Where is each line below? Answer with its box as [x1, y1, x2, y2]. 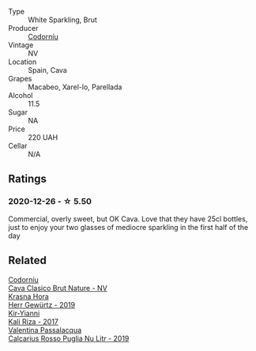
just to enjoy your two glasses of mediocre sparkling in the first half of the [8, 222, 249, 232]
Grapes [8, 74, 32, 83]
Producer [8, 24, 39, 32]
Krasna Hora [8, 292, 49, 301]
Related [8, 254, 47, 267]
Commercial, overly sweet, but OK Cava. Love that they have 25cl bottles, [8, 213, 248, 224]
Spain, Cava [28, 66, 67, 74]
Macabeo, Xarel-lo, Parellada [28, 82, 122, 92]
